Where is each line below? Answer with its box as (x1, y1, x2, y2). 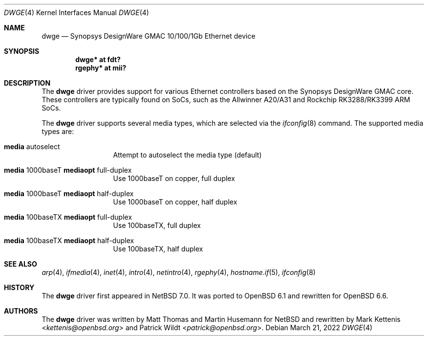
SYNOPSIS (4, 47, 40, 55)
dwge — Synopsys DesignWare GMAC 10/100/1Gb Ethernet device (42, 32, 256, 40)
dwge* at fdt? (75, 55, 121, 64)
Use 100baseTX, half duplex (113, 245, 203, 253)
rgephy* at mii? (75, 64, 127, 72)
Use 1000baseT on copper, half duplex (113, 198, 237, 206)
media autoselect (4, 142, 60, 151)
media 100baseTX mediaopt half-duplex (4, 236, 134, 245)
